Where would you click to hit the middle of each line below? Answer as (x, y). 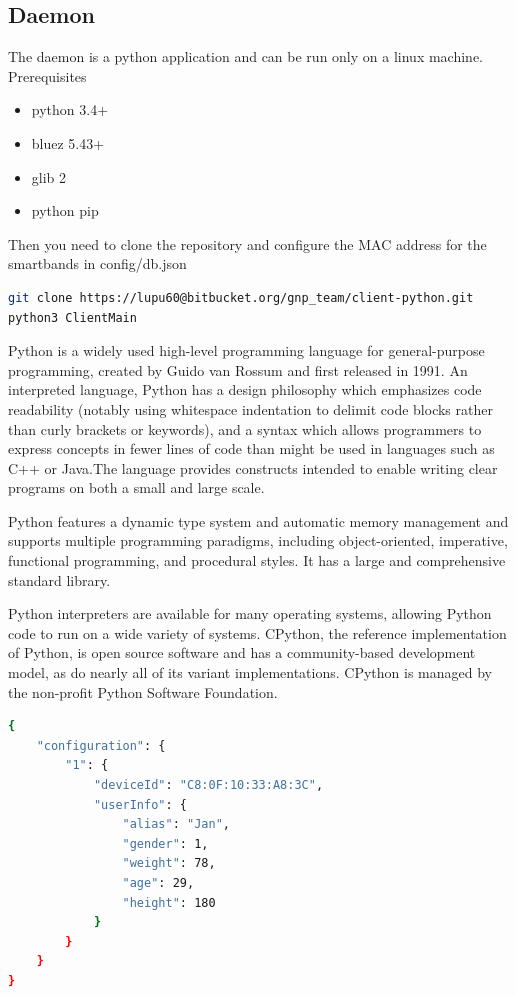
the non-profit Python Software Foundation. (143, 691)
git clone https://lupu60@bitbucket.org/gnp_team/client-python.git (241, 297)
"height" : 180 (169, 902)
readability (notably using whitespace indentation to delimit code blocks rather (250, 408)
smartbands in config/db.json (97, 263)
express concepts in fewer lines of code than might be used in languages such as (251, 448)
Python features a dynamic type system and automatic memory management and (258, 520)
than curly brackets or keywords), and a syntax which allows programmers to (245, 428)
